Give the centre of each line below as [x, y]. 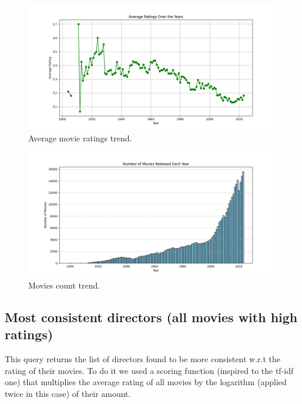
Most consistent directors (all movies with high [151, 317]
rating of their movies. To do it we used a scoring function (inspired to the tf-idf [149, 370]
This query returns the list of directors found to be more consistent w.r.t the [142, 358]
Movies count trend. [64, 285]
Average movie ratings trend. [80, 138]
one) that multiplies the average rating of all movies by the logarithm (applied [146, 382]
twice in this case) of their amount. [68, 393]
